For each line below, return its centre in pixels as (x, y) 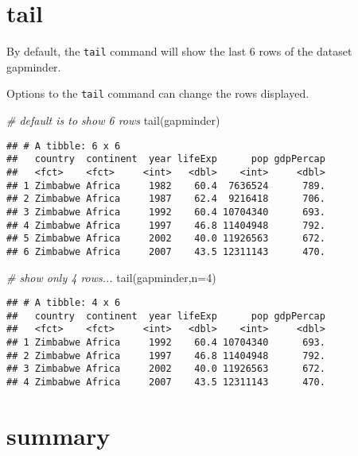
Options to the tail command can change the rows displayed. (158, 93)
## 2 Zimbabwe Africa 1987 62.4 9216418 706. (166, 199)
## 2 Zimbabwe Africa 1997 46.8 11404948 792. (166, 356)
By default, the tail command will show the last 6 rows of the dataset (179, 51)
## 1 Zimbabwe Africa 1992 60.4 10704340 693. (166, 343)
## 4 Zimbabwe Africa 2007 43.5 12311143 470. (166, 383)
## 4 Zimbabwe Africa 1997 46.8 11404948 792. (166, 225)
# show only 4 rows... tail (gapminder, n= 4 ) (111, 277)
